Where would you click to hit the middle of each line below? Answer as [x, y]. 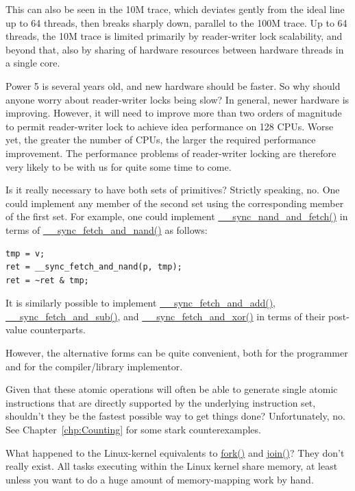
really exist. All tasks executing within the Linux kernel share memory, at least [172, 466]
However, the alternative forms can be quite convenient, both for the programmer [177, 353]
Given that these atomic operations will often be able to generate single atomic [172, 389]
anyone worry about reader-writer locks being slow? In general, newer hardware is [177, 99]
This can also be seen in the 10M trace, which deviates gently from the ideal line [175, 9]
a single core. [33, 63]
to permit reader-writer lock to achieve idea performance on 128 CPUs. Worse [170, 126]
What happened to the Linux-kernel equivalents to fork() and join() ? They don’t [175, 452]
